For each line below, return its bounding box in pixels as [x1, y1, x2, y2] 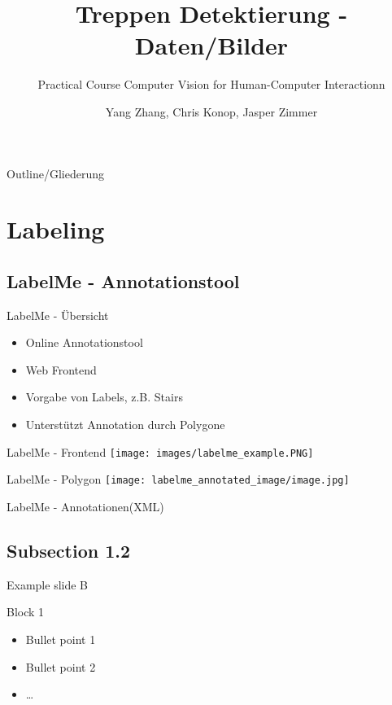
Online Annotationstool [25, 334, 143, 351]
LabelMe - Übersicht [7, 306, 109, 323]
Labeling [7, 212, 105, 246]
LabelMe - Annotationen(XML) [7, 497, 164, 515]
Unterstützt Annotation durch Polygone [25, 416, 225, 433]
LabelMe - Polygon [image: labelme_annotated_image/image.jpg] [7, 471, 350, 488]
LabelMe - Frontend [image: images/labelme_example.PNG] [7, 443, 314, 460]
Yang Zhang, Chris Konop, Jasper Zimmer [105, 103, 318, 120]
